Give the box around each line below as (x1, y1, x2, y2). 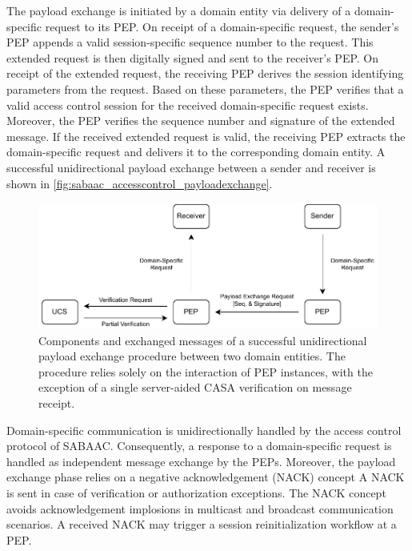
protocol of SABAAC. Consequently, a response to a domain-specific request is (6, 437, 392, 454)
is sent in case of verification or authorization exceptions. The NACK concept (6, 484, 386, 501)
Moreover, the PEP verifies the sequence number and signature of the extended (6, 112, 395, 129)
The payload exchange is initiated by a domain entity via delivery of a (6, 2, 351, 18)
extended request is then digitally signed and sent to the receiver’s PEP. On (6, 49, 379, 66)
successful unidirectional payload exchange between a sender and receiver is (6, 159, 376, 175)
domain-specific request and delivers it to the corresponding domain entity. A (6, 143, 386, 160)
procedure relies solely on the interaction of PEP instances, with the (38, 363, 373, 380)
